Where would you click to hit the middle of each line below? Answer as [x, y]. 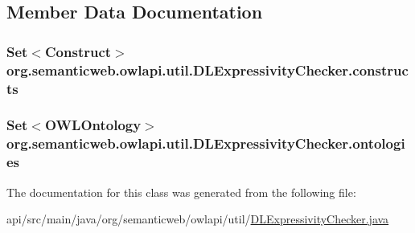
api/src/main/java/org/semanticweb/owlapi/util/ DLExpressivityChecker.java [198, 219]
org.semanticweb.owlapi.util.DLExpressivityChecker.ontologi [206, 143]
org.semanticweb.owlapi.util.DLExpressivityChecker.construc [207, 69]
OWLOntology [93, 125]
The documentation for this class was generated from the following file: [181, 192]
